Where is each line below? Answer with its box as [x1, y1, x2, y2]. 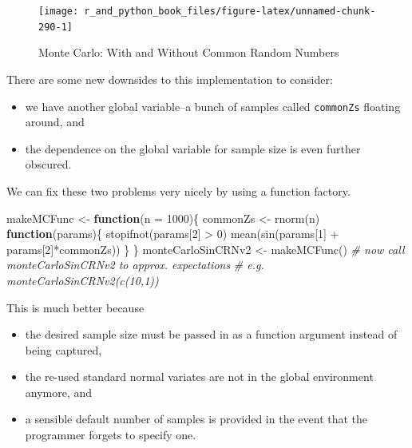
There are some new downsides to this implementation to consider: [6, 70, 333, 87]
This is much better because [6, 299, 145, 315]
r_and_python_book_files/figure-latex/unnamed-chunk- [84, 6, 376, 17]
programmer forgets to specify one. [25, 426, 196, 443]
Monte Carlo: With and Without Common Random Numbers [38, 44, 339, 61]
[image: [38, 6, 79, 17]
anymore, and [25, 383, 93, 400]
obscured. [25, 156, 72, 172]
